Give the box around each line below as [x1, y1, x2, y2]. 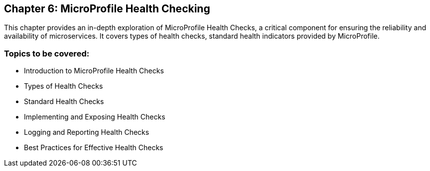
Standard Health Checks [24, 97, 104, 106]
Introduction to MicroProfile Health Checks [24, 66, 164, 75]
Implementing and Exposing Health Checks [24, 113, 165, 121]
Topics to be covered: [4, 48, 90, 58]
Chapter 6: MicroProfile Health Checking [4, 2, 210, 15]
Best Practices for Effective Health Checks [24, 143, 163, 152]
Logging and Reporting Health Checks [24, 128, 149, 137]
